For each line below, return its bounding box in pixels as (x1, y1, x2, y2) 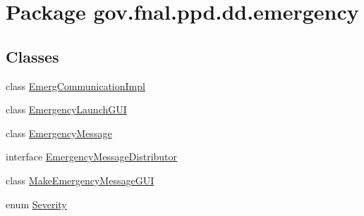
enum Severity (6, 196, 67, 211)
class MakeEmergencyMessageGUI (6, 172, 154, 187)
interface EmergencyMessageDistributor (6, 149, 178, 164)
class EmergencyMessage (6, 125, 112, 140)
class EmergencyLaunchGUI (6, 102, 127, 117)
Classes (6, 45, 59, 67)
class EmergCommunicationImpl (6, 78, 145, 93)
